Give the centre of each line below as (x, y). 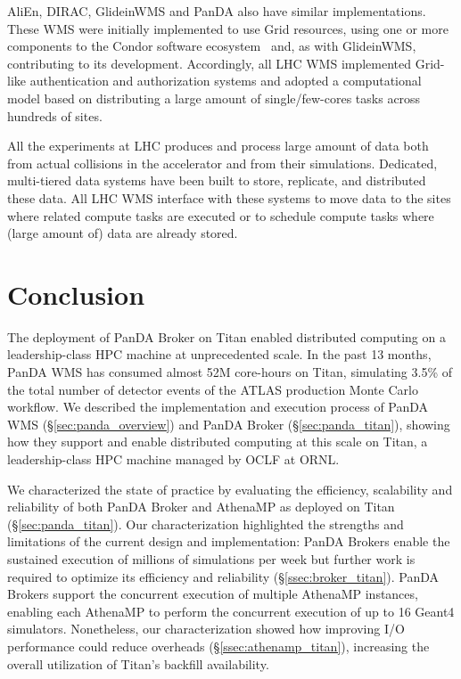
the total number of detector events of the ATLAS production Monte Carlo (213, 389)
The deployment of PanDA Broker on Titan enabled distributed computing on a (226, 336)
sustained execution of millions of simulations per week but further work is (211, 558)
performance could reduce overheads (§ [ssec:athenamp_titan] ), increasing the (218, 646)
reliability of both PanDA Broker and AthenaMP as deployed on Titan (201, 507)
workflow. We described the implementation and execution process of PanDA (218, 407)
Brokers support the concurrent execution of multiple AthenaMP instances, (213, 594)
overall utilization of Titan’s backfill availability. (138, 663)
